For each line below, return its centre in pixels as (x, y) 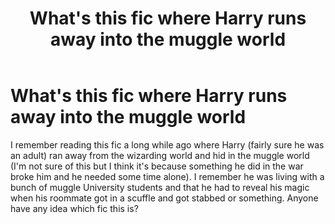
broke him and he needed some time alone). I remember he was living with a (167, 176)
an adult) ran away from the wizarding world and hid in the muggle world (160, 155)
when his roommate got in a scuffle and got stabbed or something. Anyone (164, 198)
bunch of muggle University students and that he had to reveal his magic (160, 187)
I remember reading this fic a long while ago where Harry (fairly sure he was (167, 144)
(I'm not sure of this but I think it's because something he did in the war (157, 166)
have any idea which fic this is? (74, 208)
